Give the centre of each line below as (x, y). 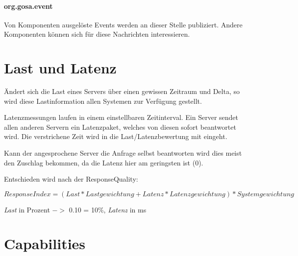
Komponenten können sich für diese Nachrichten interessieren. (97, 34)
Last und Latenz (60, 68)
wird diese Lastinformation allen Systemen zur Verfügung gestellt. (103, 101)
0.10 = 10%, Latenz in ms (108, 209)
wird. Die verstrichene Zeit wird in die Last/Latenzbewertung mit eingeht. (116, 136)
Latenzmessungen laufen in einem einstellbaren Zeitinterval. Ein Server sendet (121, 117)
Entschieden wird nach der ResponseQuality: (71, 179)
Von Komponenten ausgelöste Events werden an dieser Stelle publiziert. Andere (123, 24)
